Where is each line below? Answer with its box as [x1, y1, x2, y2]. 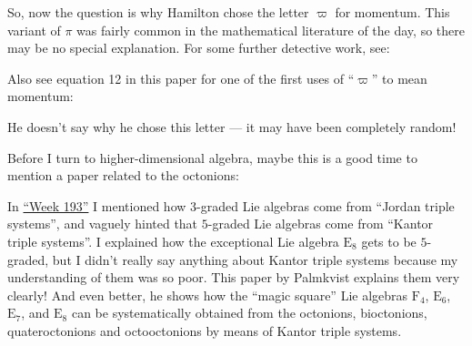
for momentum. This [335, 3, 450, 21]
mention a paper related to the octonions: [7, 166, 239, 185]
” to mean [371, 68, 427, 87]
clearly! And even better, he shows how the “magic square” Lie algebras [7, 285, 408, 304]
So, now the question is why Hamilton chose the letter [7, 3, 309, 21]
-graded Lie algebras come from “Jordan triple [196, 196, 455, 215]
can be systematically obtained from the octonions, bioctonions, [71, 303, 427, 322]
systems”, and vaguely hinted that [7, 214, 198, 233]
